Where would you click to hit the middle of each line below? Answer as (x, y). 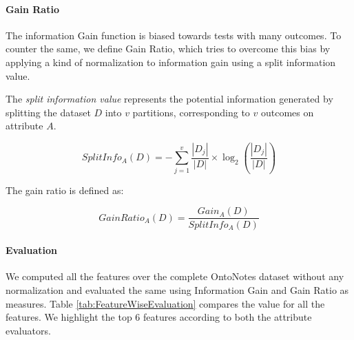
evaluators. (28, 330)
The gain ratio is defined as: (65, 190)
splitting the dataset (48, 112)
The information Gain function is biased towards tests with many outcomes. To (174, 35)
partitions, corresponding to (191, 112)
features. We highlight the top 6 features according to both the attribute (159, 317)
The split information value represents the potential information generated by (169, 99)
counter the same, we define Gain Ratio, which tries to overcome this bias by (168, 49)
